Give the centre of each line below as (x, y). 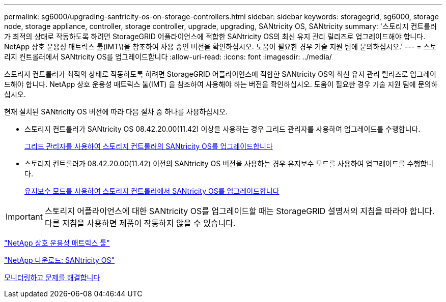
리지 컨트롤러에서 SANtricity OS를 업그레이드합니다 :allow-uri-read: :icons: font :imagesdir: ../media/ (168, 57)
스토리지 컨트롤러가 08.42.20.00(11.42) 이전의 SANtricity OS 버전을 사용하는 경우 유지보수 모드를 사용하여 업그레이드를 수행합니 (229, 163)
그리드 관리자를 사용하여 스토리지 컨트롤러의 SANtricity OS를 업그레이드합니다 (149, 146)
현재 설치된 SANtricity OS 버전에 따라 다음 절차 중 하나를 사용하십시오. (116, 112)
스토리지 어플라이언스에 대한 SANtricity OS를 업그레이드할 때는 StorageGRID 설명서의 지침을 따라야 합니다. (240, 211)
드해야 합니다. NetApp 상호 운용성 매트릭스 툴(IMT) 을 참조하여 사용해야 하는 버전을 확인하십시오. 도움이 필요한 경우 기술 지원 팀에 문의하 (221, 84)
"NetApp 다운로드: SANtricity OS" (60, 260)
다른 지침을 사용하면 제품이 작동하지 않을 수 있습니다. (140, 223)
